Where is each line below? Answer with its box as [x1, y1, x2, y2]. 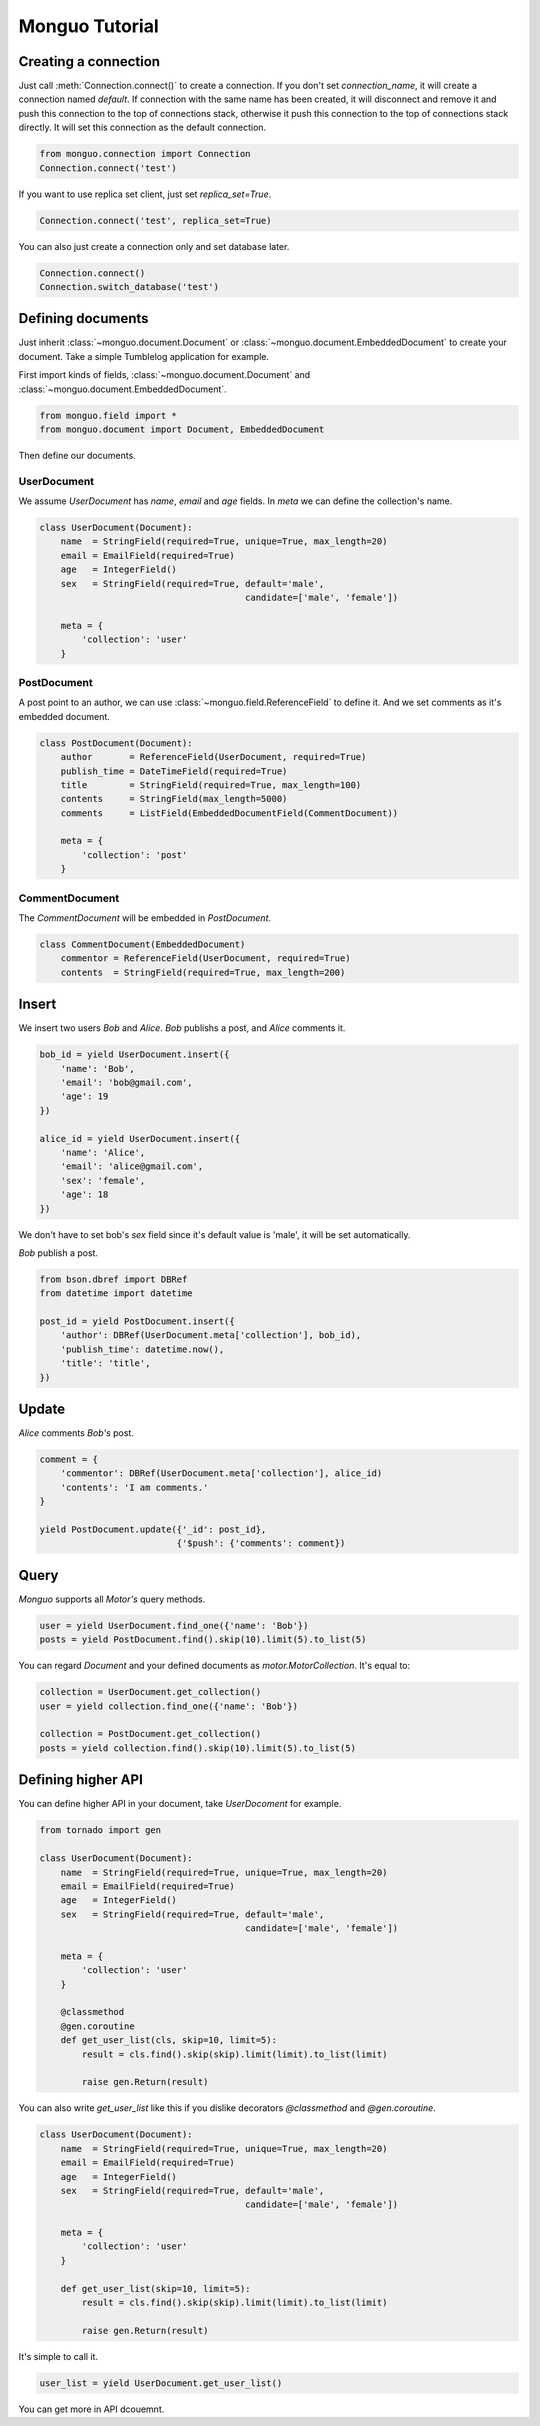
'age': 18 [60, 1189, 109, 1200]
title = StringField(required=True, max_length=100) [60, 779, 362, 790]
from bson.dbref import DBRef [39, 1273, 188, 1285]
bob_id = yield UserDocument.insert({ [39, 1049, 230, 1060]
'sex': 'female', [60, 1175, 146, 1186]
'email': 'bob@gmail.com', [60, 1077, 194, 1088]
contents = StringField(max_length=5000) [60, 793, 288, 805]
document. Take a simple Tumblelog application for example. [18, 350, 270, 362]
